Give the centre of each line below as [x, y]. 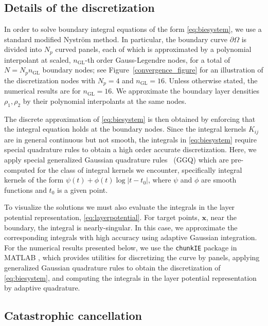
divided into [23, 49]
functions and [25, 189]
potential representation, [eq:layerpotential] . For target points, [102, 217]
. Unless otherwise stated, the [211, 80]
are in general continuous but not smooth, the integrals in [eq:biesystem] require [130, 139]
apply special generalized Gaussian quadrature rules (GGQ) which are [117, 159]
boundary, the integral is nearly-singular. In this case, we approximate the [121, 227]
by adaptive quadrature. [42, 288]
